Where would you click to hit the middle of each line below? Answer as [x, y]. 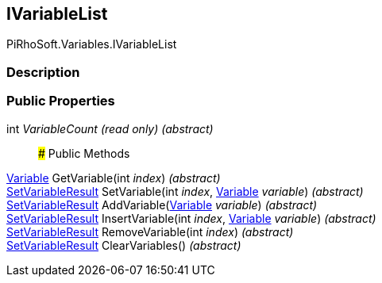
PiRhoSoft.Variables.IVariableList [92, 44]
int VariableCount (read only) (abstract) [110, 128]
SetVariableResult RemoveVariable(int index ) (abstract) [150, 231]
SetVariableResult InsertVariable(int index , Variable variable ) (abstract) [191, 218]
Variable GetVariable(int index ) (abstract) [114, 178]
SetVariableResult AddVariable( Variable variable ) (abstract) [162, 205]
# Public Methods [84, 153]
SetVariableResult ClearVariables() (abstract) [124, 245]
